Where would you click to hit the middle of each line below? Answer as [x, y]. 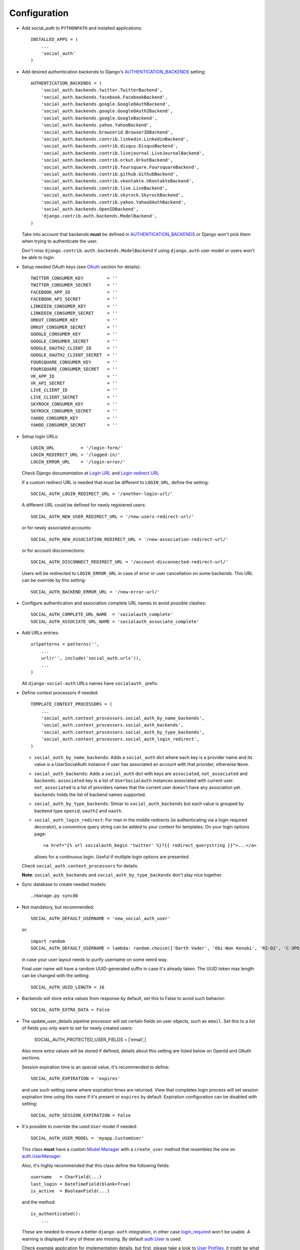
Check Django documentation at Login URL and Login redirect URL [90, 473]
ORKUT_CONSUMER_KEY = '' [74, 320]
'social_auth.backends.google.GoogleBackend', [99, 118]
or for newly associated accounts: [57, 528]
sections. [31, 1058]
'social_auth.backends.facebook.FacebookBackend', [104, 97]
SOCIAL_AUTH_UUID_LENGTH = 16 [68, 987]
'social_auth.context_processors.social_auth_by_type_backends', [123, 732]
